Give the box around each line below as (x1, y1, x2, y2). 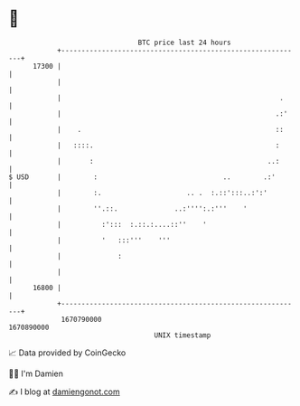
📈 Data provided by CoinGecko (8, 347, 127, 358)
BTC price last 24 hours (137, 38, 231, 47)
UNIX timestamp (154, 330, 211, 340)
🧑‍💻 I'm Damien (8, 368, 64, 379)
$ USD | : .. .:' (8, 172, 277, 182)
